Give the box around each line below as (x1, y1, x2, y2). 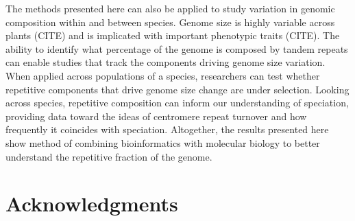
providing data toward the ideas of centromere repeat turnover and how (5, 108, 307, 123)
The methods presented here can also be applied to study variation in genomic (5, 1, 335, 15)
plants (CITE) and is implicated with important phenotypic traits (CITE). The (5, 28, 340, 43)
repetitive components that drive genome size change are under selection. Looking (5, 82, 350, 96)
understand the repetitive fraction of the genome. (5, 149, 212, 163)
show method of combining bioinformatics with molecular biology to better (5, 135, 320, 150)
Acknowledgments (5, 189, 178, 218)
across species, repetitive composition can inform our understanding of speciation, (5, 95, 349, 110)
